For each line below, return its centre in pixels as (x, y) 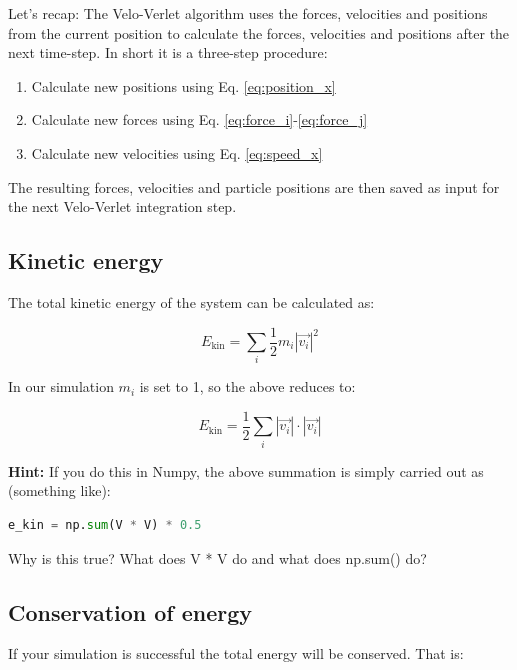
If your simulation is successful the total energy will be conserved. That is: (236, 653)
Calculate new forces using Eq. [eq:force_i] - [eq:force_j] (199, 119)
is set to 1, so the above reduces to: (247, 386)
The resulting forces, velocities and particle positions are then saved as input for (254, 186)
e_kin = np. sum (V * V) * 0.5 (105, 524)
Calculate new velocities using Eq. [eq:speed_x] (177, 152)
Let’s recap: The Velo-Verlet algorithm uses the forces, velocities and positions (248, 13)
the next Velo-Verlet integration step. (122, 206)
